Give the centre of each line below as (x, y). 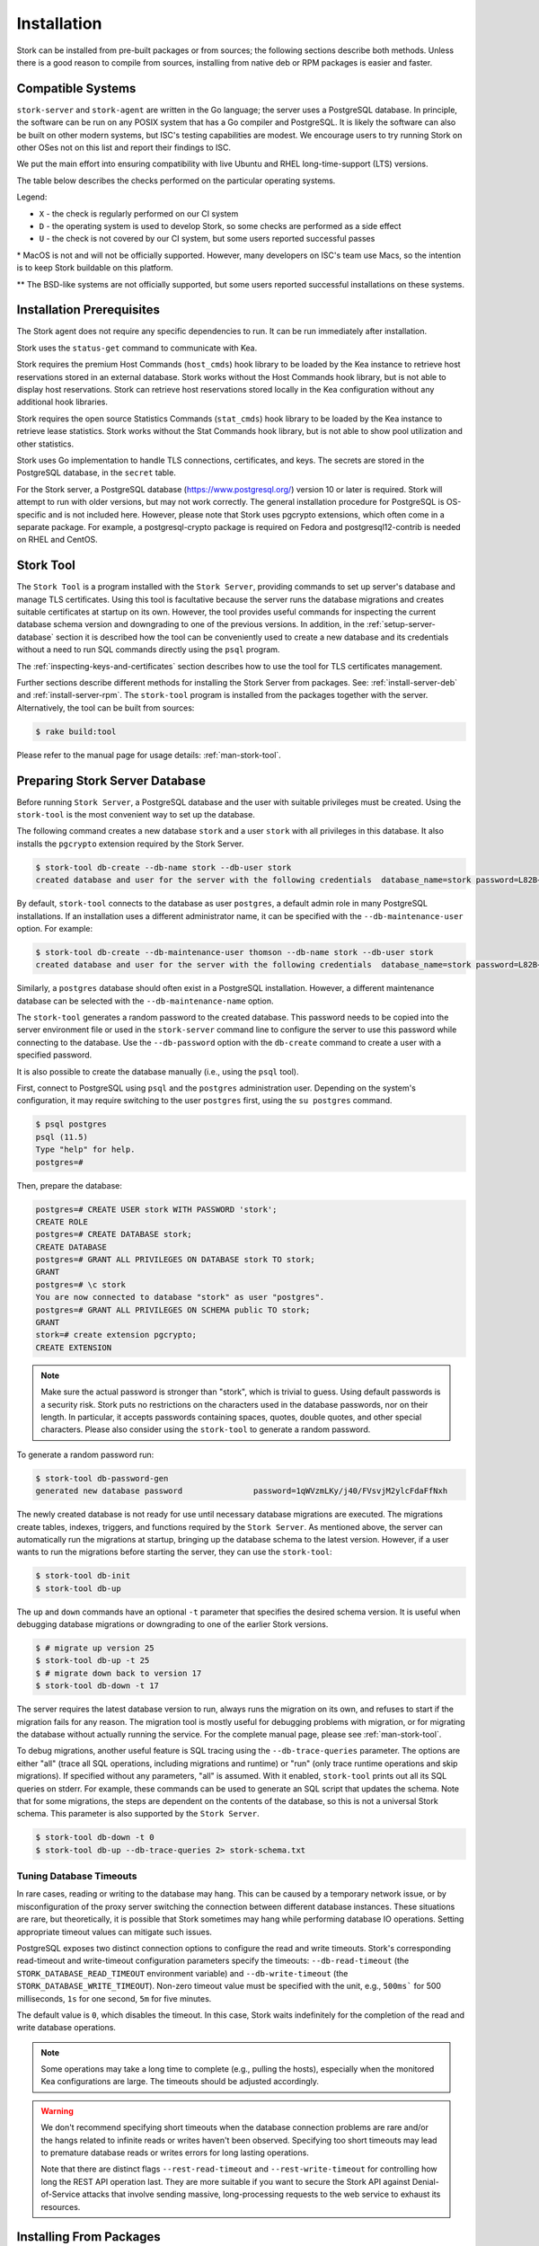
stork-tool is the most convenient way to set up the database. (136, 814)
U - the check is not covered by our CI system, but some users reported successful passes (207, 239)
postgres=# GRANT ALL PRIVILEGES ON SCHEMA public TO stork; (173, 1310)
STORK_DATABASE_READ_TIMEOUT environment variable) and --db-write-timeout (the (182, 1973)
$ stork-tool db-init (83, 1576)
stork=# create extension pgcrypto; (116, 1335)
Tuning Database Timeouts (77, 1876)
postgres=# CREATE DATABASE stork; (114, 1234)
